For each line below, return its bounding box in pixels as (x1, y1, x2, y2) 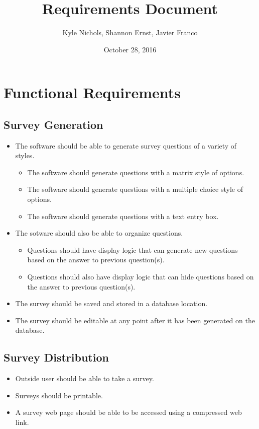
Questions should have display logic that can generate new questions (27, 244, 238, 255)
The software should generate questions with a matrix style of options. (27, 167, 244, 177)
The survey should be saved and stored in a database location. (15, 298, 208, 309)
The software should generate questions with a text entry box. (27, 210, 219, 221)
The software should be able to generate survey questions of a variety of (15, 140, 237, 151)
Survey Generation (4, 116, 103, 132)
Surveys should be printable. (15, 390, 103, 400)
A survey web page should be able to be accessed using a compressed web (15, 407, 242, 417)
